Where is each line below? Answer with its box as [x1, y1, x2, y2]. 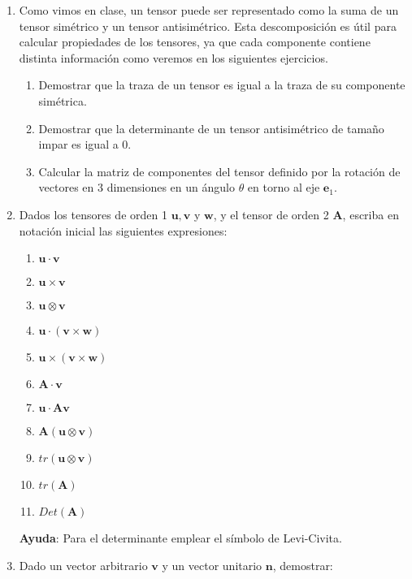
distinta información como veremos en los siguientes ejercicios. [19, 49, 328, 66]
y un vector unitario [162, 556, 262, 573]
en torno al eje [247, 179, 320, 196]
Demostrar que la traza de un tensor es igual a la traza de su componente [38, 76, 405, 93]
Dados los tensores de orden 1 [19, 205, 167, 223]
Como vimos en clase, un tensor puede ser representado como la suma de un [19, 2, 399, 18]
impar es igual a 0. [38, 136, 132, 153]
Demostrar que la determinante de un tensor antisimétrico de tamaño [38, 119, 384, 136]
